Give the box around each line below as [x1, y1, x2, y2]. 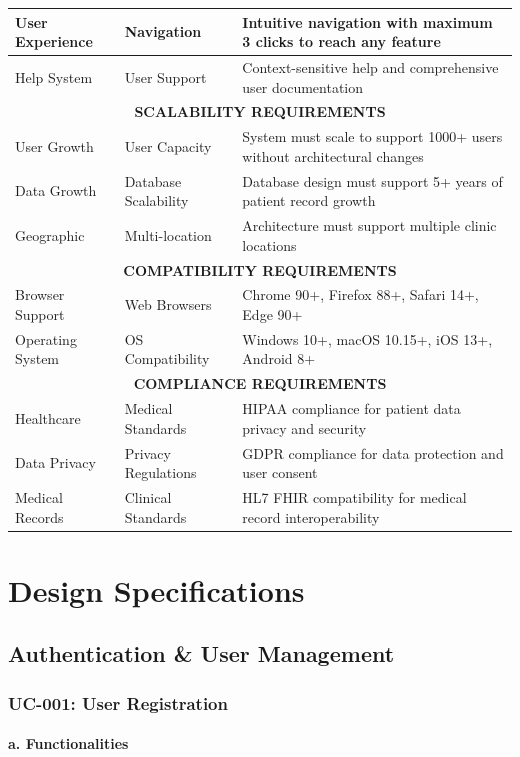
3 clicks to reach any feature [242, 31, 441, 52]
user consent [242, 462, 318, 483]
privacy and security [242, 417, 367, 438]
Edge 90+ [242, 303, 303, 324]
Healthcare [15, 407, 81, 428]
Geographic [15, 224, 85, 245]
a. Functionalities [8, 733, 129, 754]
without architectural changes [242, 145, 424, 166]
